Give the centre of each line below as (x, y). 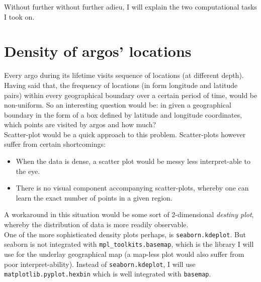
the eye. (28, 171)
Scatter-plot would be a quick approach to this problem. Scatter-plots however (125, 134)
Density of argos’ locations (98, 51)
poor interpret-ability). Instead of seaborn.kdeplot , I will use (100, 264)
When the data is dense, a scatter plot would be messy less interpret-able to (133, 161)
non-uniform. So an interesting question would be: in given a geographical (118, 105)
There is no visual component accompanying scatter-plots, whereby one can (132, 188)
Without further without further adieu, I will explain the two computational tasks (130, 7)
